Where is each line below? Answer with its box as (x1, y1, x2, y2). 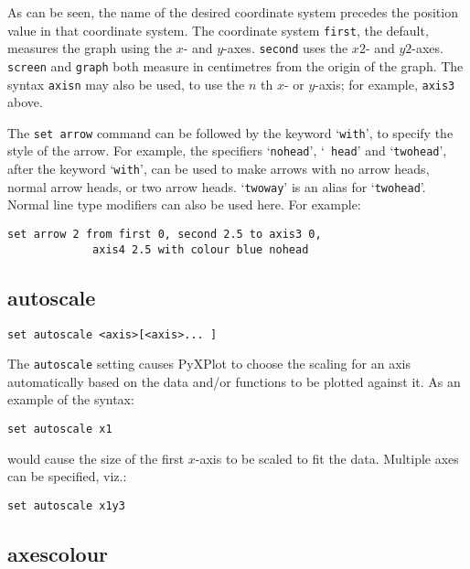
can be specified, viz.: (7, 467, 127, 486)
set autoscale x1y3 (7, 499, 125, 512)
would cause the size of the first (7, 448, 185, 467)
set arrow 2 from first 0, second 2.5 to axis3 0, (7, 228, 322, 242)
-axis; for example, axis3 (315, 74, 455, 93)
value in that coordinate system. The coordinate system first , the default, (7, 20, 429, 39)
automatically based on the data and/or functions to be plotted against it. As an (7, 371, 461, 391)
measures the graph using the (7, 38, 172, 58)
